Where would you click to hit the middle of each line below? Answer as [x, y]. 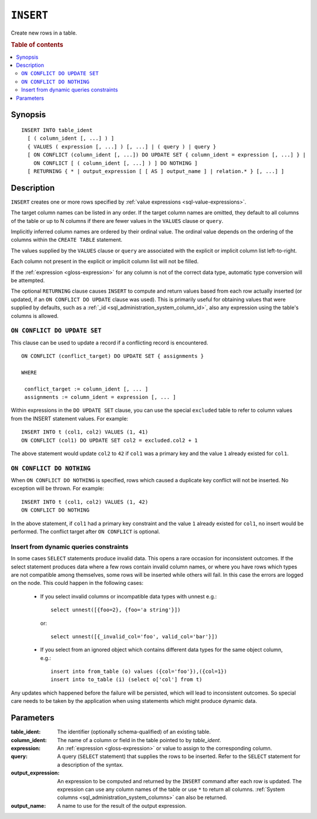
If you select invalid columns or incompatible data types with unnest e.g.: [129, 596]
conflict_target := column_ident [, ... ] [86, 389]
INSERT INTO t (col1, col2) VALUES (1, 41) [85, 432]
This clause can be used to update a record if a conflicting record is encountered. [109, 343]
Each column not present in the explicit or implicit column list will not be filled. [105, 262]
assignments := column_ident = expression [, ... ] [100, 397]
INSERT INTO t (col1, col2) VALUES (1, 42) [85, 502]
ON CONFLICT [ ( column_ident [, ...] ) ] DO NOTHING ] [115, 163]
